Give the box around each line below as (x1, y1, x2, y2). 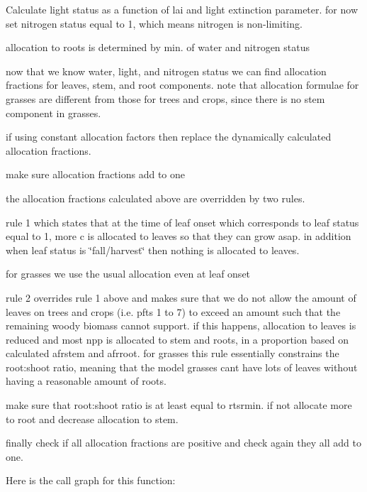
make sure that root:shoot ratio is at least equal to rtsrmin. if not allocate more (6, 398, 352, 412)
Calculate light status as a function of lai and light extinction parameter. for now (6, 2, 358, 16)
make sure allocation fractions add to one (6, 167, 186, 182)
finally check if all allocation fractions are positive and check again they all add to (6, 435, 361, 450)
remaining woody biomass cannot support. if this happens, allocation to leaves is (6, 318, 356, 333)
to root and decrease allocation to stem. (6, 411, 179, 426)
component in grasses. (6, 105, 101, 120)
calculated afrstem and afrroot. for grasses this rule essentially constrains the (6, 346, 339, 361)
